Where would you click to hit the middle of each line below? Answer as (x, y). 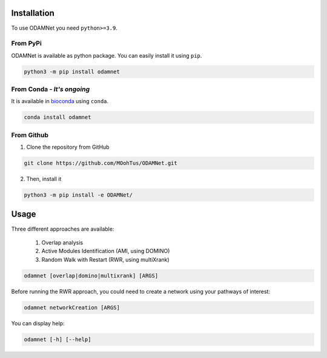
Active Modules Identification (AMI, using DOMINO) (106, 251)
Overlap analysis (62, 242)
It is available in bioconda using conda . (60, 101)
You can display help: (38, 323)
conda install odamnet (58, 117)
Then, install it (44, 179)
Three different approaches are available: (63, 229)
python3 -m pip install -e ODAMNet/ (78, 195)
